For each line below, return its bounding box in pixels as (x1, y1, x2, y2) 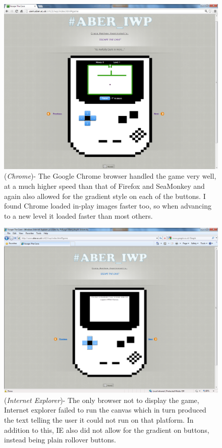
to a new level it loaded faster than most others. (4, 210, 153, 221)
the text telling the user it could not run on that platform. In (4, 415, 194, 425)
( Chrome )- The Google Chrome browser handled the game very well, (4, 171, 216, 181)
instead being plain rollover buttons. (4, 434, 116, 445)
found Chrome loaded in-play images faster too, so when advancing (4, 200, 211, 211)
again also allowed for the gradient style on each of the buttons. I (4, 190, 206, 201)
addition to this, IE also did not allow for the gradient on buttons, (4, 424, 209, 435)
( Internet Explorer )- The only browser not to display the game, (4, 394, 199, 405)
